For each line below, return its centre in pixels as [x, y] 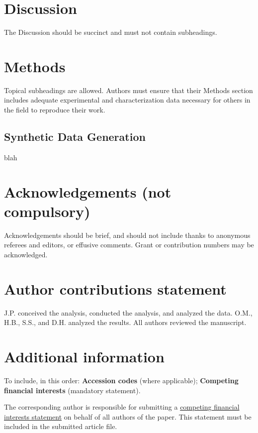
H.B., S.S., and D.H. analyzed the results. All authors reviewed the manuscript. [125, 322]
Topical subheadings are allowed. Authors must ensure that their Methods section [129, 90]
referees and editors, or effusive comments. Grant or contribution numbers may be [129, 245]
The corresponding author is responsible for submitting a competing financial [122, 407]
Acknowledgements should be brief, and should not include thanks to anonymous [127, 235]
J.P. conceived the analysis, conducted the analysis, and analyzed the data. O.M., [128, 312]
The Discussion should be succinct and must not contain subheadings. [111, 32]
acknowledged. [26, 254]
